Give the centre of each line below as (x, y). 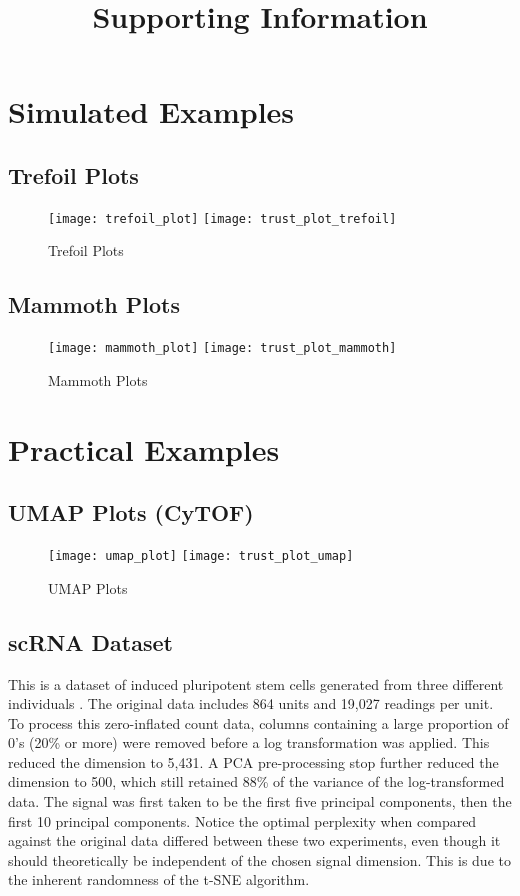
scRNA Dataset (90, 641)
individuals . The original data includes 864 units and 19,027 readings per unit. (251, 703)
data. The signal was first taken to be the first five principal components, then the (260, 801)
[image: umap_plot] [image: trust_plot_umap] (201, 556)
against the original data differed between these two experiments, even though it (254, 840)
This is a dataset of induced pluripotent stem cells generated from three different (256, 683)
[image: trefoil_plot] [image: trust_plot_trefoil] (222, 218)
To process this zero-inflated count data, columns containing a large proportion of (258, 722)
